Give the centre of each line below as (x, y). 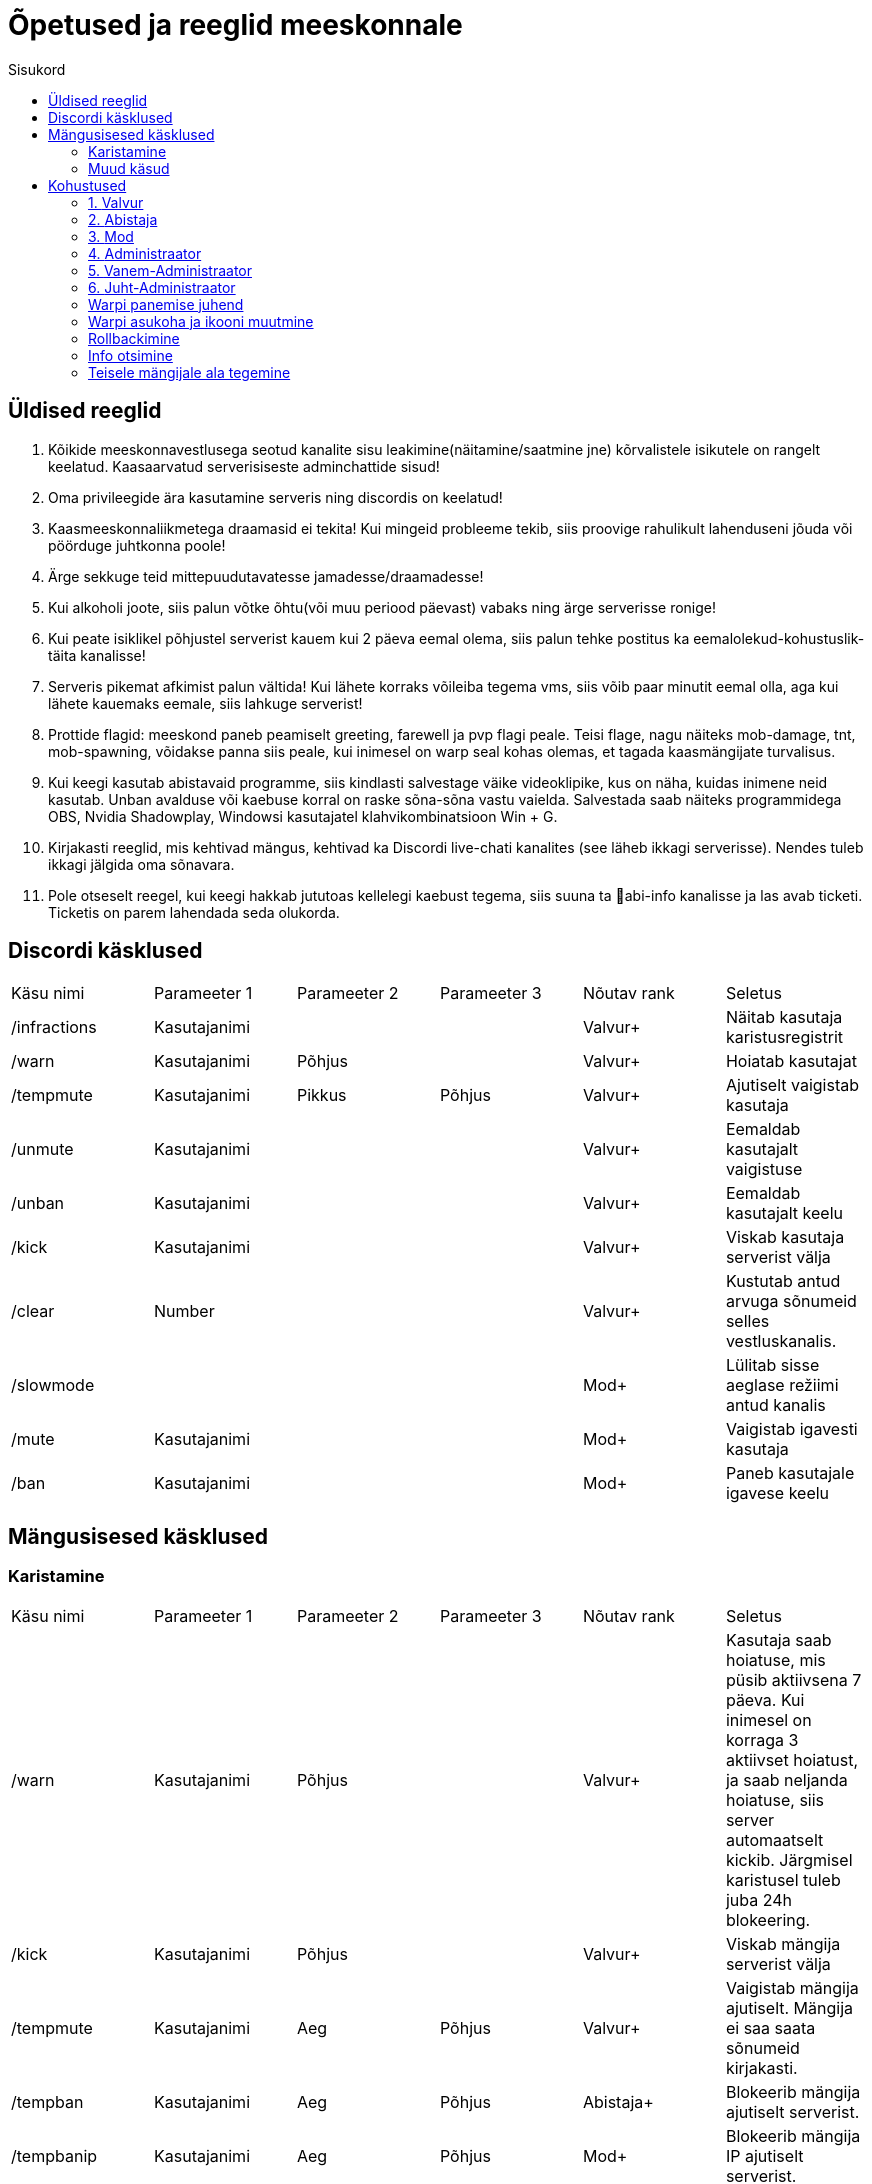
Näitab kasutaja (784, 1017)
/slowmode (53, 1385)
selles (747, 1321)
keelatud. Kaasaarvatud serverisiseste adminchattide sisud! (244, 466)
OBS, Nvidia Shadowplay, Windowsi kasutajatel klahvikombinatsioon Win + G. (303, 816)
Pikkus (321, 1095)
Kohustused (87, 185)
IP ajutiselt (764, 2155)
